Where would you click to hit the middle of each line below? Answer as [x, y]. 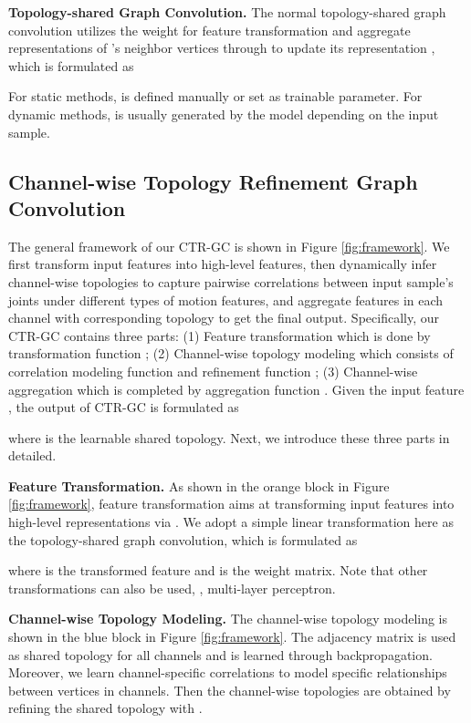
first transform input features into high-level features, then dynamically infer [223, 264]
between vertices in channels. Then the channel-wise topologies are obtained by [230, 690]
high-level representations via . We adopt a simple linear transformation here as [231, 522]
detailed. [32, 455]
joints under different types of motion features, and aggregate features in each [226, 300]
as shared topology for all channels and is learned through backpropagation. [220, 654]
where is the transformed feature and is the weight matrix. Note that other [218, 570]
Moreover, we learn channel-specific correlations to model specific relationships [228, 672]
